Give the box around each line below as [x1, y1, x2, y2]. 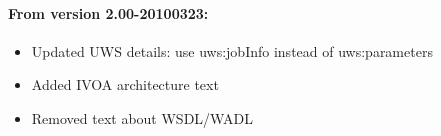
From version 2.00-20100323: [8, 2, 209, 23]
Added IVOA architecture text [31, 74, 219, 95]
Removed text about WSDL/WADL [31, 107, 253, 128]
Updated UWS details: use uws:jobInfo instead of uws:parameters [31, 40, 433, 61]
